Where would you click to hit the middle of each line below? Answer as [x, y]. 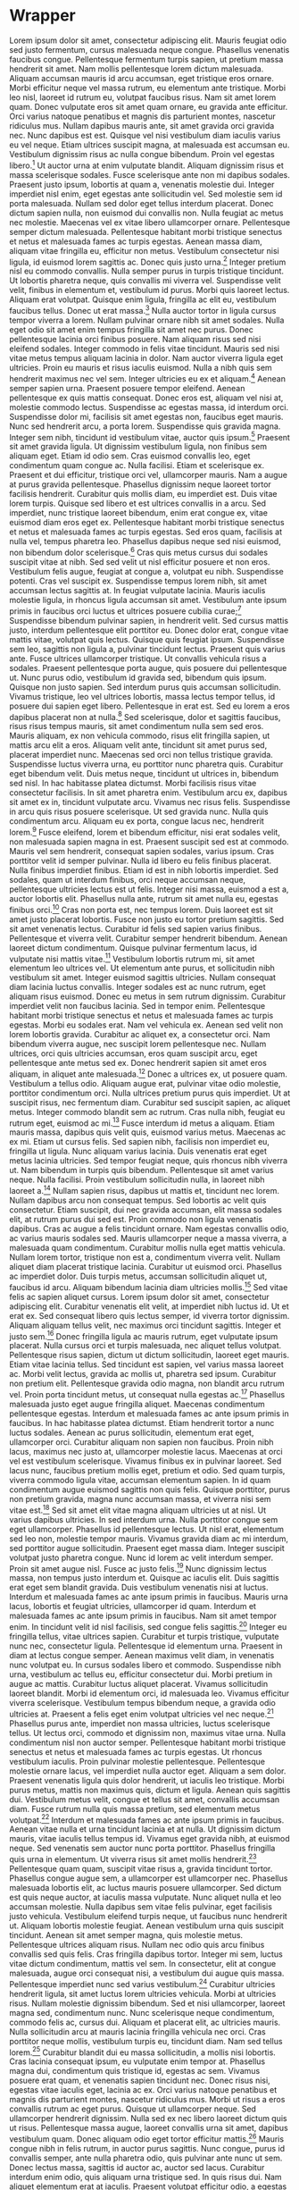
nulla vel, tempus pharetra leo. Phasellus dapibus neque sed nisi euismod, [145, 541]
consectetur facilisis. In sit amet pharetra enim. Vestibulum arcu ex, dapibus [149, 793]
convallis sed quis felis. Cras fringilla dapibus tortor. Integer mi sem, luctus [146, 1954]
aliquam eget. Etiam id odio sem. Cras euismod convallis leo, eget [130, 456]
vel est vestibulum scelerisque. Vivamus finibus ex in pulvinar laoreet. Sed [145, 1461]
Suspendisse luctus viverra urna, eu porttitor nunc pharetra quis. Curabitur [146, 764]
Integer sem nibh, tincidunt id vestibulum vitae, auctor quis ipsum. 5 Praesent [149, 436]
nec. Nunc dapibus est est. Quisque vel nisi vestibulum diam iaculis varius [145, 135]
